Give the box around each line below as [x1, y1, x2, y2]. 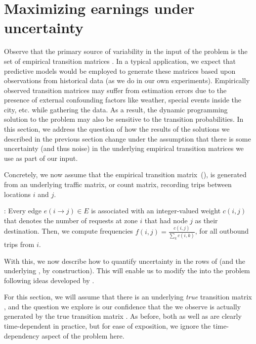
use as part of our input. [4, 152, 78, 163]
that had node [144, 215, 188, 225]
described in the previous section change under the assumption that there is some [4, 133, 251, 144]
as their [195, 215, 218, 225]
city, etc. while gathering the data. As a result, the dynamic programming [4, 104, 228, 114]
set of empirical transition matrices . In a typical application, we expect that [4, 55, 236, 66]
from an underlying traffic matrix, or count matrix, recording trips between [4, 179, 232, 190]
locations [4, 189, 31, 199]
